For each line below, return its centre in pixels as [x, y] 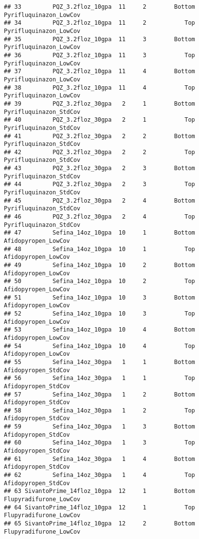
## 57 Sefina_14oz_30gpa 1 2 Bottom [99, 394]
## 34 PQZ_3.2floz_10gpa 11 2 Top [99, 23]
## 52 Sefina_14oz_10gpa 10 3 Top [99, 313]
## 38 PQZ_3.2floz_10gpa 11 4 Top [99, 87]
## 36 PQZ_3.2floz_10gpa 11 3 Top [99, 55]
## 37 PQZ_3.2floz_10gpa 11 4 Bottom [99, 71]
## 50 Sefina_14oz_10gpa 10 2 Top [99, 281]
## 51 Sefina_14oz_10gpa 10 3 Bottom [99, 297]
